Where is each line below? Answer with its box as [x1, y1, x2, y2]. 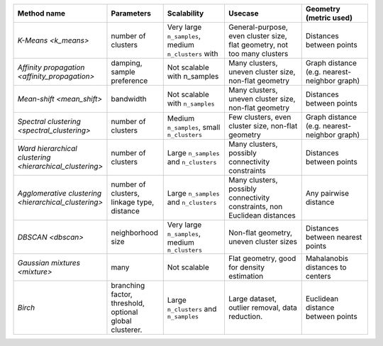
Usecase [228, 9, 259, 18]
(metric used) [305, 13, 353, 23]
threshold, [111, 298, 145, 308]
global [111, 316, 132, 325]
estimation [228, 272, 264, 281]
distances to [305, 262, 347, 272]
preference [111, 76, 148, 85]
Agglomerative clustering [17, 189, 102, 198]
